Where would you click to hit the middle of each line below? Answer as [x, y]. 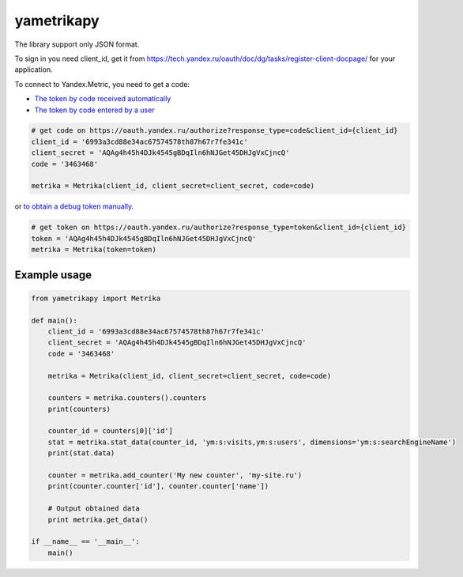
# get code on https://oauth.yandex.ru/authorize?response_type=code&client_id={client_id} [215, 131]
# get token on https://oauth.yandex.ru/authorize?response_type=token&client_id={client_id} [219, 228]
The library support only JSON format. [77, 44]
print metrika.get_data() [98, 519]
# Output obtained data [94, 509]
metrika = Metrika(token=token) [94, 250]
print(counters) [79, 409]
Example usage [53, 275]
